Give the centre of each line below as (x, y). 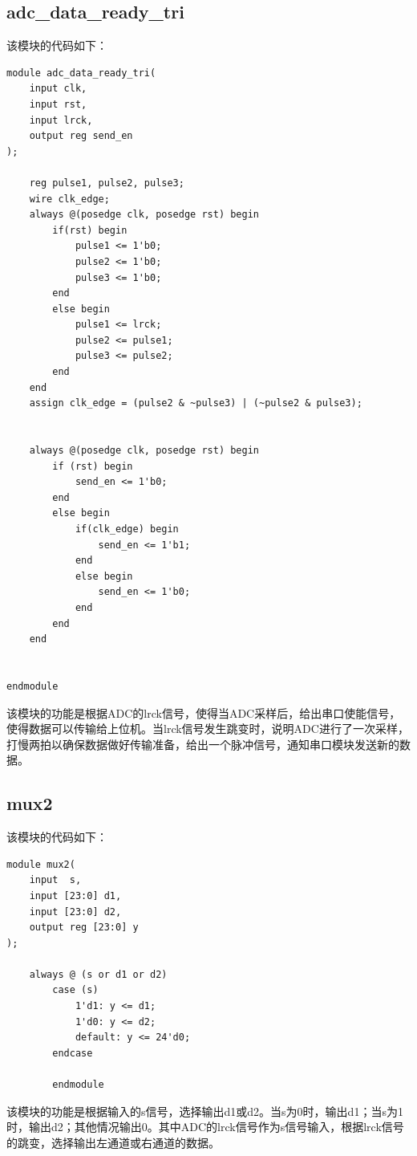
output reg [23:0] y (84, 928)
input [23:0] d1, (75, 895)
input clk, (58, 89)
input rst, (58, 104)
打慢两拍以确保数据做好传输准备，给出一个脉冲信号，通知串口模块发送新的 (203, 744)
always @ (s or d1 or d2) (98, 974)
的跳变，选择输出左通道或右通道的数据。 (113, 1142)
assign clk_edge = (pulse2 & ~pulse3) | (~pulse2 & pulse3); (196, 403)
